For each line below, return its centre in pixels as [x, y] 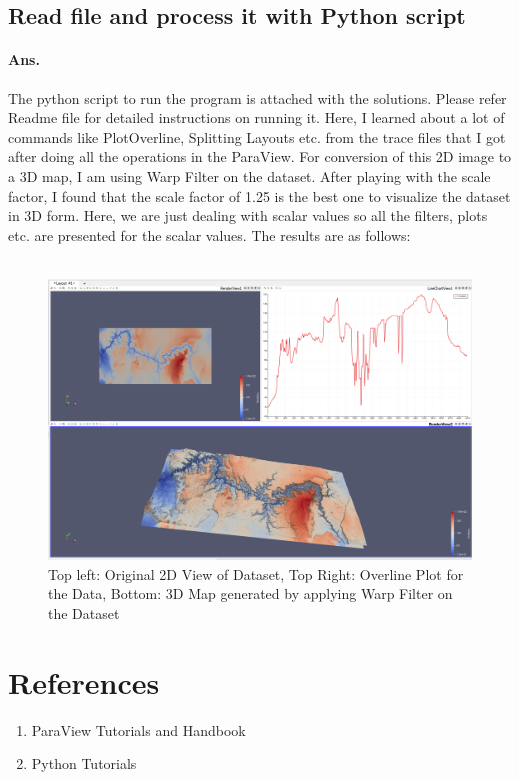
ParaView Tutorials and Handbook [138, 729]
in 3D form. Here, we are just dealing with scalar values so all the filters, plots [248, 215]
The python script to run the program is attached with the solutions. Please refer [257, 97]
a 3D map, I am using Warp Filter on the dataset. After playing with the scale [249, 175]
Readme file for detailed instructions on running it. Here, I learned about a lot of [256, 117]
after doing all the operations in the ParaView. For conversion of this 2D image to [260, 156]
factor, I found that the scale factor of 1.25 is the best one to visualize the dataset [259, 195]
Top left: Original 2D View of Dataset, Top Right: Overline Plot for [256, 573]
